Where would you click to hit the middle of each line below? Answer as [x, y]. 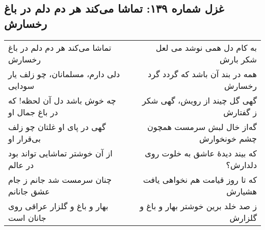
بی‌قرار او [24, 138]
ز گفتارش [240, 112]
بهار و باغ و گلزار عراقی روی [58, 206]
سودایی [21, 85]
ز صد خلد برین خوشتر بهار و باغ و [198, 206]
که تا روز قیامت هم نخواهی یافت [200, 179]
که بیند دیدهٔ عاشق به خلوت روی [201, 153]
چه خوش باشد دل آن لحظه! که [62, 100]
